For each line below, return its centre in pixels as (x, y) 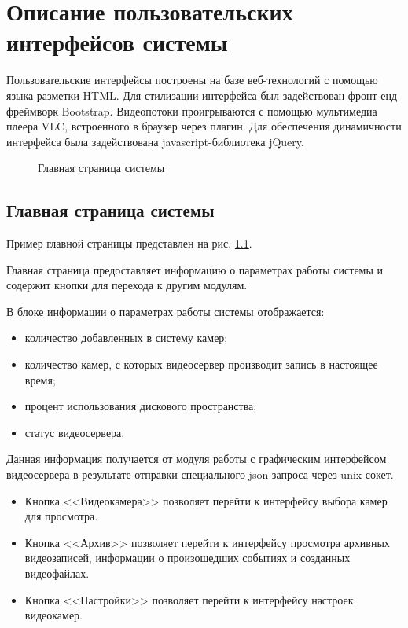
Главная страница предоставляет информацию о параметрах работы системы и (195, 269)
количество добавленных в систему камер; (126, 338)
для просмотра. (61, 516)
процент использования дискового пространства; (141, 406)
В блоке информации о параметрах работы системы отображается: (165, 311)
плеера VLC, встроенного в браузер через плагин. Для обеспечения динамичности (204, 126)
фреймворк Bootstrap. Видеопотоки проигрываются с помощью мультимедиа (192, 110)
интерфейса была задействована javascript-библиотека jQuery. (155, 141)
